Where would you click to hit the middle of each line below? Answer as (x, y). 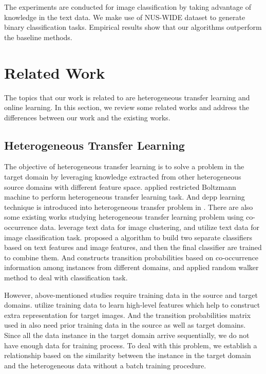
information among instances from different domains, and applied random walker (131, 267)
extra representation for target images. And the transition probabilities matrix (128, 315)
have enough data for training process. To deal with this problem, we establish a (131, 345)
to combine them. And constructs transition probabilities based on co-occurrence (131, 257)
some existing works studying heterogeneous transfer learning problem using (124, 217)
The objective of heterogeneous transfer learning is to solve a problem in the (124, 166)
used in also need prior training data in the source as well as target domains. (125, 325)
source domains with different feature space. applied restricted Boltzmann (120, 186)
